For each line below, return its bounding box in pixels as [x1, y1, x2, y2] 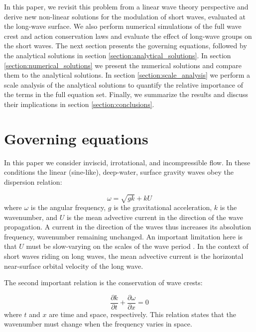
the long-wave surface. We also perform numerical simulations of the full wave [4, 21, 242, 31]
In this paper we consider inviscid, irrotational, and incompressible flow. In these [4, 157, 251, 167]
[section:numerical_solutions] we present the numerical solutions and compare [4, 60, 242, 70]
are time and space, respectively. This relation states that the [49, 309, 236, 319]
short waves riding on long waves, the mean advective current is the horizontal [4, 250, 244, 261]
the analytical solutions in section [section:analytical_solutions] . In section [4, 50, 231, 60]
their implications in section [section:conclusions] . [4, 99, 154, 109]
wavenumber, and [4, 212, 57, 222]
